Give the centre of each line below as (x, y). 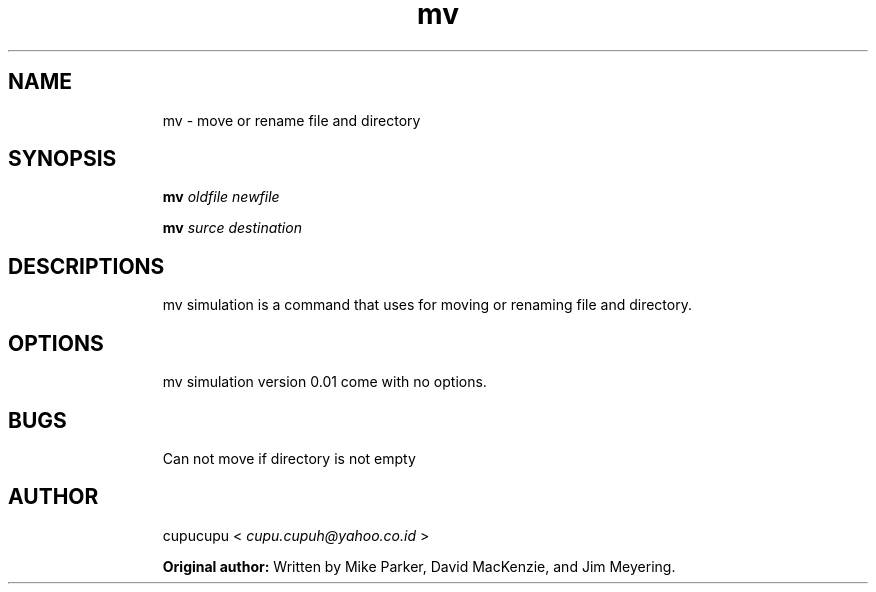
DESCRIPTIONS (86, 266)
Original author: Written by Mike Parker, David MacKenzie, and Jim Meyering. (419, 566)
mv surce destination (232, 228)
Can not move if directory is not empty (289, 458)
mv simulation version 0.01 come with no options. (324, 382)
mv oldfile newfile (221, 197)
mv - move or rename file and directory (291, 120)
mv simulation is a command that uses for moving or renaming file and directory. (427, 305)
